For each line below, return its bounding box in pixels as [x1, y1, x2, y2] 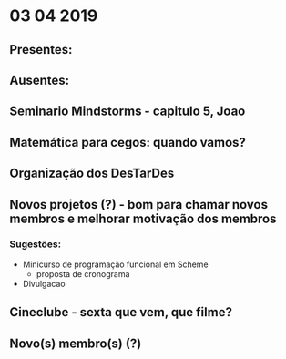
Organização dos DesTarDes [9, 166, 175, 181]
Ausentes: [9, 72, 70, 87]
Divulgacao [22, 278, 66, 289]
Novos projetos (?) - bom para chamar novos [9, 197, 269, 212]
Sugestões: [9, 238, 62, 251]
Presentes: [9, 42, 73, 57]
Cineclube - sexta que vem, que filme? [9, 304, 232, 320]
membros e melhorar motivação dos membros [9, 210, 277, 226]
